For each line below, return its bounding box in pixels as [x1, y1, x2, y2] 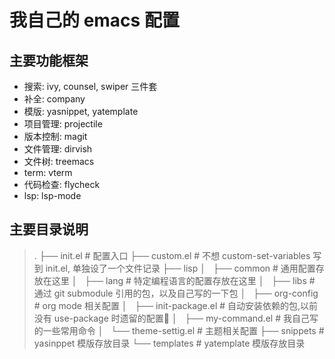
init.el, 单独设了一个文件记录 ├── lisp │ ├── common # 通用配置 [45, 262, 316, 274]
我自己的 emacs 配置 [9, 9, 180, 32]
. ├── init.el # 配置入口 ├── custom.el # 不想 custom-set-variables [33, 249, 311, 261]
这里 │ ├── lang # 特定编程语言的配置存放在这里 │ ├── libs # [51, 274, 316, 286]
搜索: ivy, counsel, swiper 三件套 [23, 81, 158, 92]
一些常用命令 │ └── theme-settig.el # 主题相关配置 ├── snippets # [42, 324, 325, 336]
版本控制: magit [23, 131, 88, 142]
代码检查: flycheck [23, 179, 101, 190]
